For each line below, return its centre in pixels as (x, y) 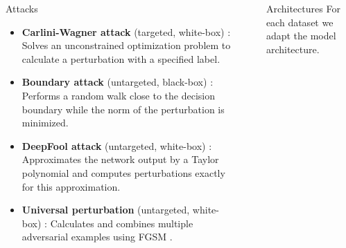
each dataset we (300, 22)
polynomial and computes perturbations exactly (123, 172)
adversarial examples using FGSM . (97, 237)
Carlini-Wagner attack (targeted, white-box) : (126, 31)
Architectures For (303, 8)
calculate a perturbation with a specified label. (121, 58)
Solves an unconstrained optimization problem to (126, 45)
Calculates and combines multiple (122, 223)
